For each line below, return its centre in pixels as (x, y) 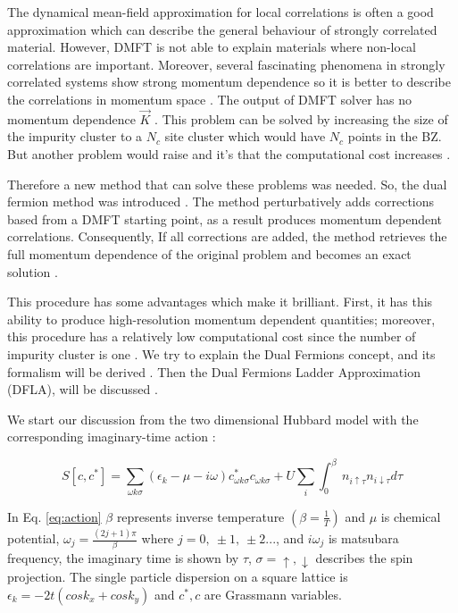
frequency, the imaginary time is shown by (123, 558)
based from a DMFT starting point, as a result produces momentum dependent (225, 218)
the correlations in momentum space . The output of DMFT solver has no (210, 99)
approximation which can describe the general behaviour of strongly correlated (222, 29)
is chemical (411, 516)
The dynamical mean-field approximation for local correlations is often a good (221, 12)
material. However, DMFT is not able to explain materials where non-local (212, 47)
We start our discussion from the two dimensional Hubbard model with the (213, 419)
